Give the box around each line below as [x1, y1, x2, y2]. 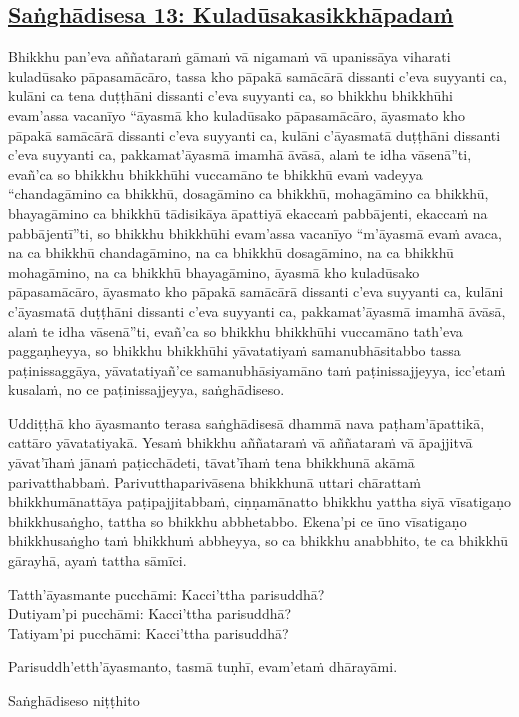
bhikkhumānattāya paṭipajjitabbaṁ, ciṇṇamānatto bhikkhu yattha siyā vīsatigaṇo [8, 491, 512, 512]
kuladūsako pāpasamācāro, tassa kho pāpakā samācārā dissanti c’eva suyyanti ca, [8, 65, 507, 86]
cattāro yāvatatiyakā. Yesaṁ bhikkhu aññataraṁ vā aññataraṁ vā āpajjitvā [8, 432, 473, 453]
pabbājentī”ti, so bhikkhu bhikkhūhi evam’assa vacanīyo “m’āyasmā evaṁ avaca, [8, 222, 502, 243]
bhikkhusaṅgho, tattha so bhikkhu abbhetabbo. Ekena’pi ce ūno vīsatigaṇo [8, 510, 467, 531]
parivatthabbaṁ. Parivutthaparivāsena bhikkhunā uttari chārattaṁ [8, 471, 421, 492]
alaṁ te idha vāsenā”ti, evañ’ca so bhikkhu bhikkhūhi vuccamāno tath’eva [8, 320, 463, 341]
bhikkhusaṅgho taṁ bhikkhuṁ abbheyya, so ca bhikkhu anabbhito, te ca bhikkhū [8, 530, 508, 551]
